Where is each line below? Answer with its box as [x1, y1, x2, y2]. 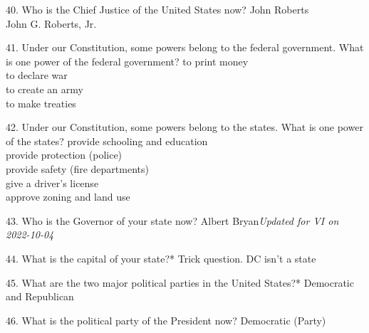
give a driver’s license [6, 175, 99, 190]
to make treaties [6, 95, 76, 110]
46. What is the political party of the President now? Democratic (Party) [6, 312, 326, 327]
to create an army [6, 81, 83, 96]
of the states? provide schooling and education [6, 133, 208, 148]
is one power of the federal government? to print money [6, 53, 249, 68]
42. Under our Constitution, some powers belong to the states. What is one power [6, 120, 363, 134]
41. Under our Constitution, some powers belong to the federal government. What [6, 40, 364, 55]
